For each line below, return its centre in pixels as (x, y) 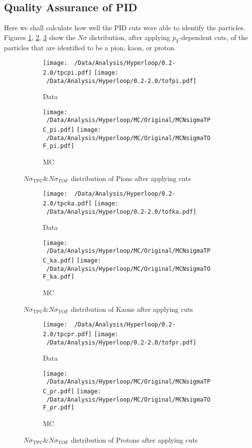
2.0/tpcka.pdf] (68, 203)
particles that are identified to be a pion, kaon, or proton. (90, 47)
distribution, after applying (130, 37)
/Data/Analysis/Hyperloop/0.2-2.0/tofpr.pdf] (121, 342)
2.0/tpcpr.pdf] (68, 334)
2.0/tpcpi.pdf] (68, 72)
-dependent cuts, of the (213, 37)
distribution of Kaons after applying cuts (132, 309)
